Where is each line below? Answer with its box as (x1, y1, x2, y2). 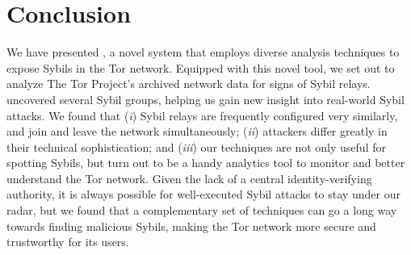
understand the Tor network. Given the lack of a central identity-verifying (6, 169, 372, 186)
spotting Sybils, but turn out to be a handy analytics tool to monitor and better (6, 154, 405, 171)
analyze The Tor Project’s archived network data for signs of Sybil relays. (6, 75, 371, 92)
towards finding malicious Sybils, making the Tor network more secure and (6, 217, 376, 234)
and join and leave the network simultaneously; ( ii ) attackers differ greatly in (6, 123, 388, 140)
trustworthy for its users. (6, 233, 129, 250)
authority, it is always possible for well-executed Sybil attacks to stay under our (6, 186, 401, 203)
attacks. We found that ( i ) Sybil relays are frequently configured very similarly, (6, 107, 398, 123)
